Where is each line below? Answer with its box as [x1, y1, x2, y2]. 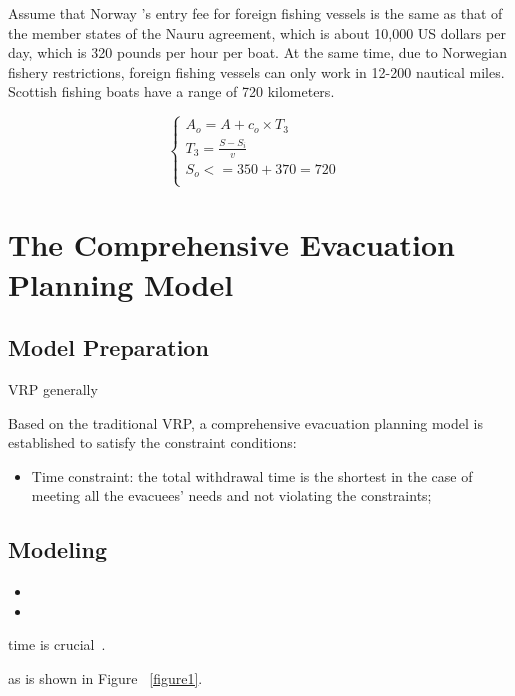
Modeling [8, 534, 108, 565]
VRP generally [8, 379, 98, 400]
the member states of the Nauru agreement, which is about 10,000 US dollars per [8, 22, 506, 43]
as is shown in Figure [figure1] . [8, 668, 203, 688]
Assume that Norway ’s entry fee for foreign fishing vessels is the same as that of [8, 3, 503, 23]
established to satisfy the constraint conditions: [8, 432, 297, 453]
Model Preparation [8, 332, 209, 363]
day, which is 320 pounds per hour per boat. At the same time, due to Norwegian [8, 42, 507, 63]
